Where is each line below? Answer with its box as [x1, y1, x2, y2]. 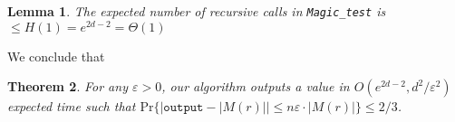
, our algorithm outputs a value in [161, 77, 350, 96]
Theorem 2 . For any [7, 77, 128, 96]
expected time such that [7, 97, 136, 116]
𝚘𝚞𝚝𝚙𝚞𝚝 [163, 101, 204, 115]
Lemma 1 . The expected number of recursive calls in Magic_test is [7, 2, 386, 20]
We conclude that [7, 46, 105, 65]
